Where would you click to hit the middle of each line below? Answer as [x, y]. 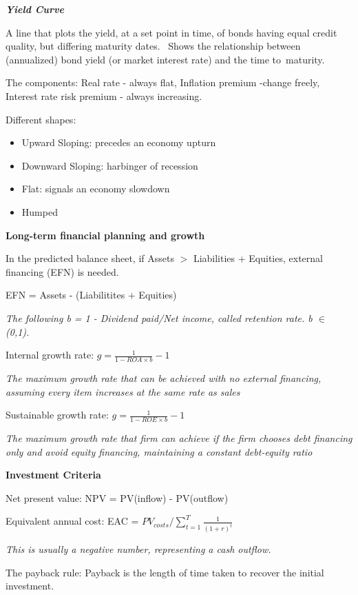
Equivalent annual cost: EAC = [72, 521]
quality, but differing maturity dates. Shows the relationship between [153, 46]
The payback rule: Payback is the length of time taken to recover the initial [165, 572]
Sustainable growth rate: [57, 415]
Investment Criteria [53, 475]
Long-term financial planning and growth [105, 235]
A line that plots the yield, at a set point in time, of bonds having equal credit [171, 32]
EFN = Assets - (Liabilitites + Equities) [91, 295]
